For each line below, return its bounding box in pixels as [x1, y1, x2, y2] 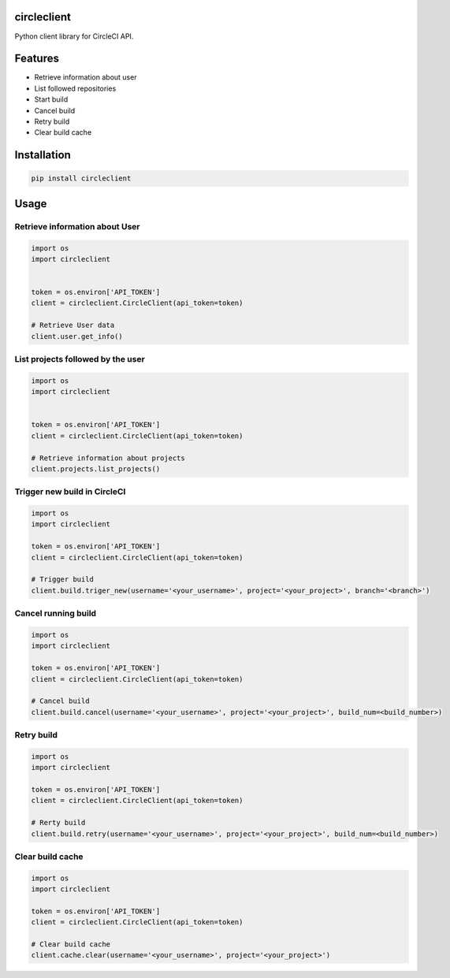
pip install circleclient [31, 174, 132, 183]
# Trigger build [31, 575, 95, 584]
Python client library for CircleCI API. [14, 32, 134, 41]
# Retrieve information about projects [31, 453, 185, 463]
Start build [34, 95, 69, 104]
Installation [14, 148, 71, 162]
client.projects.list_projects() [31, 464, 161, 473]
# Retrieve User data [31, 321, 115, 330]
